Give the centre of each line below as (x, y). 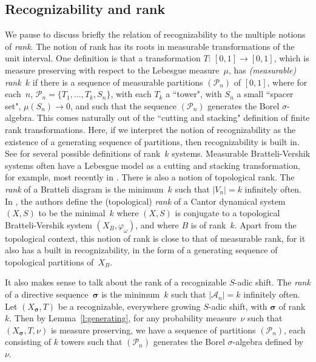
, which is (291, 58)
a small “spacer (265, 94)
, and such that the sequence (123, 105)
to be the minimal (72, 213)
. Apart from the (265, 224)
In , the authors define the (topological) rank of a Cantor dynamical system (145, 201)
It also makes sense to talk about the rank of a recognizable (116, 282)
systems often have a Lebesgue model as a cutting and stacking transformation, (153, 165)
